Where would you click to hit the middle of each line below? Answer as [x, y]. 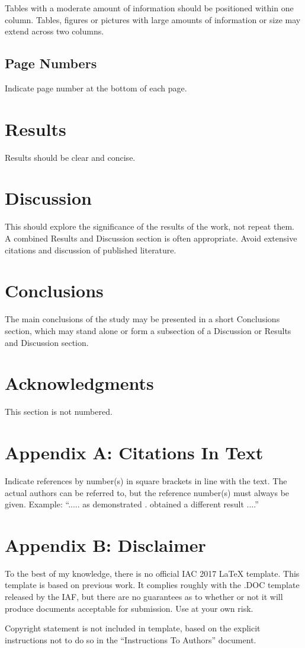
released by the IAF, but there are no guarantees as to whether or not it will [144, 597]
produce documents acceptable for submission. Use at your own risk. [129, 608]
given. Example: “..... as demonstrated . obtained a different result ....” [132, 504]
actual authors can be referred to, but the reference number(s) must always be [147, 492]
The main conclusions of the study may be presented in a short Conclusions [142, 319]
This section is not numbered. [59, 412]
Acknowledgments [79, 383]
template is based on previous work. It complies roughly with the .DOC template [152, 585]
